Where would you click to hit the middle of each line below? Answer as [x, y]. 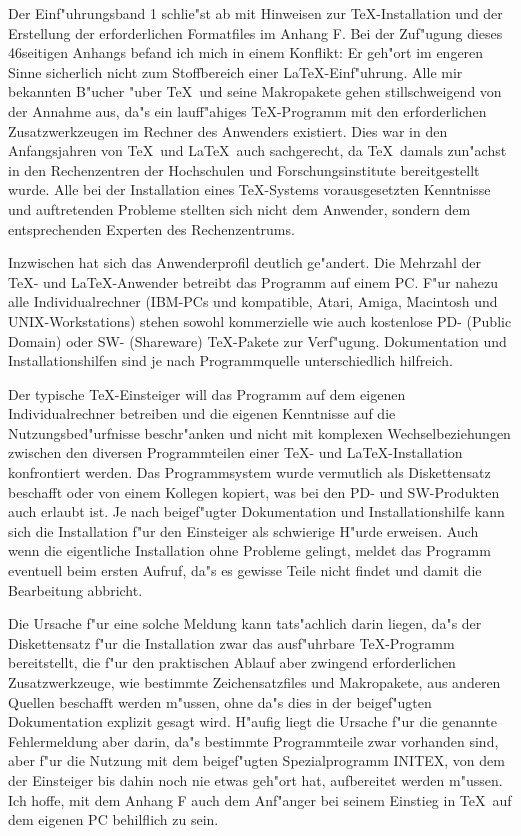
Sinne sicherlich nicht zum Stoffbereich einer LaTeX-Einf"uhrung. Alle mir [235, 71]
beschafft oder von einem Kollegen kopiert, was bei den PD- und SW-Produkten [254, 491]
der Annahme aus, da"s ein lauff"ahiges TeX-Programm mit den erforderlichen [247, 110]
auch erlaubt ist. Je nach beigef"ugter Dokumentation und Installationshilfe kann [256, 511]
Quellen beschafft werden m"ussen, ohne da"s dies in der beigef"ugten [220, 701]
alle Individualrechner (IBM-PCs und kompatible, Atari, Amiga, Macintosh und [253, 301]
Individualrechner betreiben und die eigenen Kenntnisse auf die [202, 413]
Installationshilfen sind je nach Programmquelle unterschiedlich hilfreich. [230, 360]
